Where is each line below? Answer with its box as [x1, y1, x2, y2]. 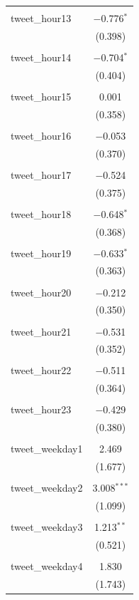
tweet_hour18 [11, 206, 72, 221]
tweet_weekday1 [11, 441, 83, 456]
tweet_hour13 [11, 11, 72, 25]
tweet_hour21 [11, 324, 72, 338]
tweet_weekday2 [11, 480, 83, 495]
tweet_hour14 [11, 49, 72, 64]
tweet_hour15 [11, 88, 72, 103]
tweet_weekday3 [11, 519, 83, 534]
